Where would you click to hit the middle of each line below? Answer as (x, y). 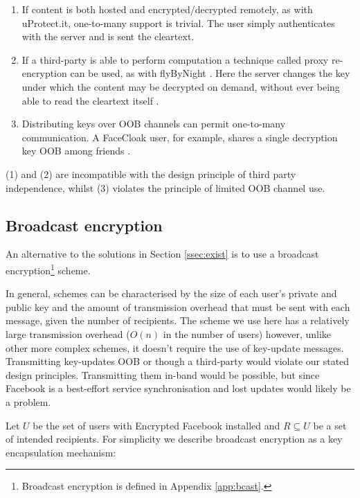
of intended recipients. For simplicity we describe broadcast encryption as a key (174, 439)
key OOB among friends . (76, 151)
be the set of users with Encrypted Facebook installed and (156, 425)
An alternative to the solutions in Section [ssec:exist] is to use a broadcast (162, 254)
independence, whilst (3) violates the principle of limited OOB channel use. (165, 187)
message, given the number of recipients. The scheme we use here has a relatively (178, 320)
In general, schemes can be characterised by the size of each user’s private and (171, 293)
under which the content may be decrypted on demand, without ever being (181, 86)
